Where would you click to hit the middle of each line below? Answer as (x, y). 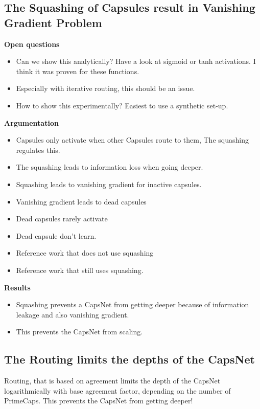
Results (17, 287)
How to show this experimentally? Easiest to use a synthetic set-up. (122, 105)
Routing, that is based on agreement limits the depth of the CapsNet (112, 381)
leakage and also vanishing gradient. (73, 314)
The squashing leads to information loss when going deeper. (110, 167)
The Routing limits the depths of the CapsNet (129, 359)
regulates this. (38, 150)
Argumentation (31, 122)
